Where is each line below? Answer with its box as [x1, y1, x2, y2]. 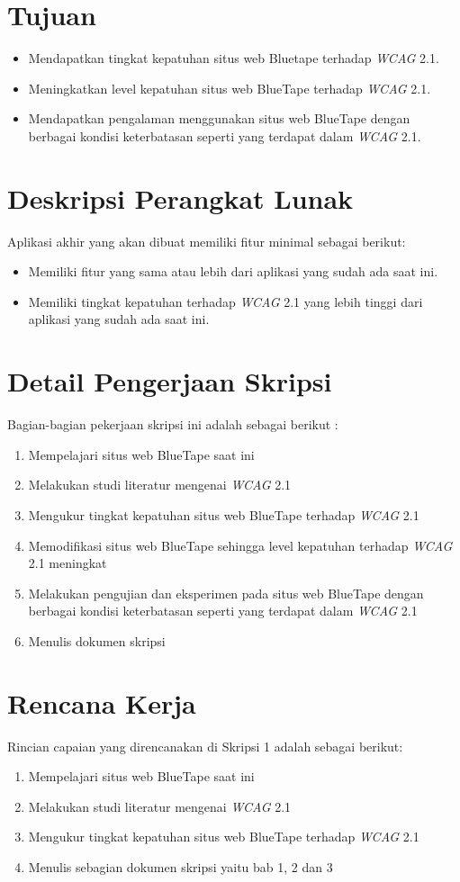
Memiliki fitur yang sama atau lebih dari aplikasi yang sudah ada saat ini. [28, 262, 438, 281]
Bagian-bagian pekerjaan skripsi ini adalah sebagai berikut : [7, 415, 338, 434]
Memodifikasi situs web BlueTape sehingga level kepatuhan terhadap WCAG [28, 535, 453, 554]
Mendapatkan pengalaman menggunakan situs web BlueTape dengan [28, 109, 410, 128]
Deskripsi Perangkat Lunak [7, 179, 354, 216]
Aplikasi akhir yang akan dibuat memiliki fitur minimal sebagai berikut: [7, 231, 406, 250]
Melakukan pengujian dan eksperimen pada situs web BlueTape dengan [28, 583, 424, 602]
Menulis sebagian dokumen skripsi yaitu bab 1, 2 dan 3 [28, 857, 333, 876]
